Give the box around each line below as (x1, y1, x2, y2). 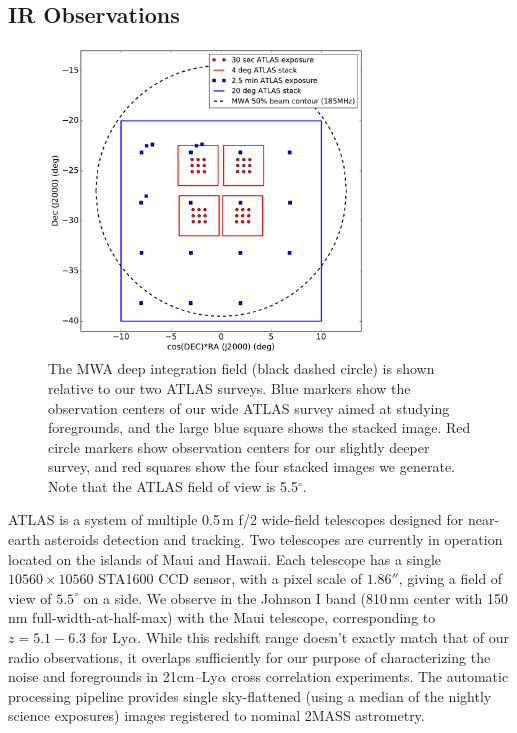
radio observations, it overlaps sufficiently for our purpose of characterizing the (8, 646, 491, 667)
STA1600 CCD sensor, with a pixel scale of (98, 568, 362, 589)
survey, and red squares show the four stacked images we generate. (48, 456, 455, 477)
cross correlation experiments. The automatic (231, 666, 509, 687)
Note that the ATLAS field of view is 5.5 (48, 475, 298, 496)
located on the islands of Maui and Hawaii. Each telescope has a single (8, 548, 442, 569)
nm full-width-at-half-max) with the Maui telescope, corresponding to (8, 607, 436, 628)
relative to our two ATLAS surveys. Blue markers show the (48, 377, 411, 398)
